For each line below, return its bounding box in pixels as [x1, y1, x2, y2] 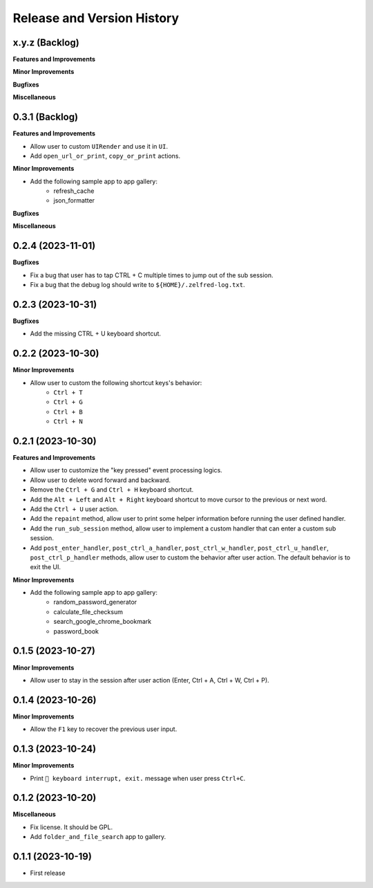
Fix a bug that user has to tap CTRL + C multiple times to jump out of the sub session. [30, 270, 274, 279]
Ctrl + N [53, 418, 83, 425]
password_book [53, 627, 99, 636]
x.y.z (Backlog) [12, 37, 79, 48]
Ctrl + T [53, 388, 83, 396]
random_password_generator [53, 598, 137, 607]
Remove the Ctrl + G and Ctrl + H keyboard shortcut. [30, 485, 194, 494]
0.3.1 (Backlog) [12, 111, 79, 123]
